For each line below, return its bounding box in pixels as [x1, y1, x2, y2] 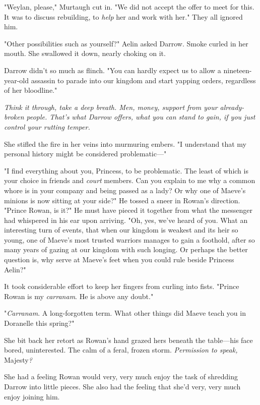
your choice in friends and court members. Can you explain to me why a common [4, 175, 255, 186]
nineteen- [223, 65, 252, 75]
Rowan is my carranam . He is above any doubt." [4, 291, 154, 301]
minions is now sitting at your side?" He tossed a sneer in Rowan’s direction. [4, 195, 240, 205]
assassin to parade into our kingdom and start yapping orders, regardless [31, 75, 256, 85]
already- [220, 101, 244, 112]
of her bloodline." [4, 85, 57, 95]
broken [4, 111, 24, 122]
